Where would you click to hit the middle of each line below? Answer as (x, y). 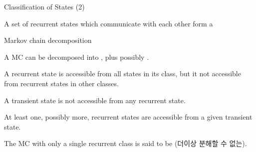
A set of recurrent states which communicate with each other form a (109, 23)
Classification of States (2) (44, 6)
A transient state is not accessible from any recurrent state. (95, 100)
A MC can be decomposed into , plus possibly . (77, 57)
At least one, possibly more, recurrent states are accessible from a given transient (128, 117)
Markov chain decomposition (48, 40)
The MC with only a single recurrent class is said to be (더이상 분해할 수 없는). (126, 143)
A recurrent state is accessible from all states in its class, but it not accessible (123, 74)
